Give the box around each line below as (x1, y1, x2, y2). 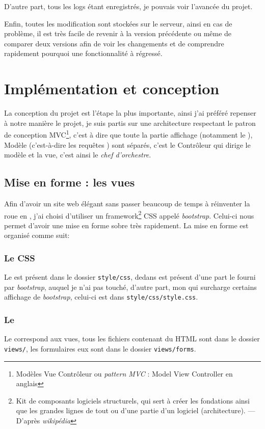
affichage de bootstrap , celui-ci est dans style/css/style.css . (4, 291, 198, 302)
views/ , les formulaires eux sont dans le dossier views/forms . (4, 343, 196, 354)
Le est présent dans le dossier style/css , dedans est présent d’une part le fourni (4, 272, 256, 282)
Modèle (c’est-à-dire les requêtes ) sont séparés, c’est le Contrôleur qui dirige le (4, 139, 251, 150)
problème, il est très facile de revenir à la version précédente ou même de (4, 28, 232, 39)
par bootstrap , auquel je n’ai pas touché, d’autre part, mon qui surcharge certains (4, 281, 257, 292)
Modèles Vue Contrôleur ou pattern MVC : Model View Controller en (16, 368, 233, 379)
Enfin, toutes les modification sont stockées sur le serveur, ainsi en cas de (4, 18, 232, 29)
